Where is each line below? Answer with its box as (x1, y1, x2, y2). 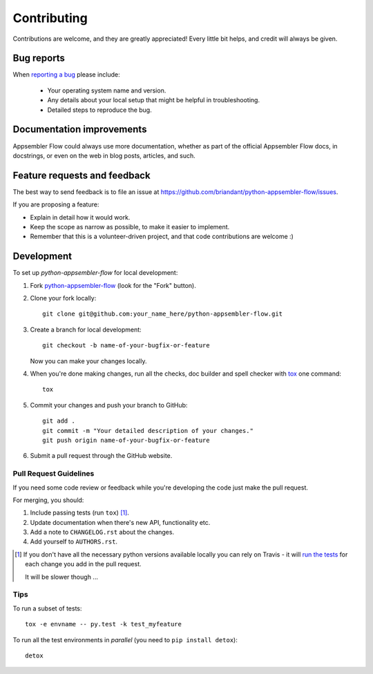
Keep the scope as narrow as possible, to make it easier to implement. (30, 223, 230, 231)
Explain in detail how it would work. (30, 213, 131, 221)
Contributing (12, 10, 88, 26)
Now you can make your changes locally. (30, 356, 147, 365)
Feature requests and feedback (12, 169, 151, 181)
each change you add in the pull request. (25, 560, 142, 568)
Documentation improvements (12, 124, 147, 135)
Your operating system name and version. (47, 86, 166, 95)
